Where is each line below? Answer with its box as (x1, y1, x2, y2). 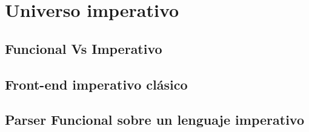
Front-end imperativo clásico (5, 74, 188, 93)
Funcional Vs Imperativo (5, 39, 162, 58)
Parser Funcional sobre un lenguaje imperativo (5, 110, 305, 129)
